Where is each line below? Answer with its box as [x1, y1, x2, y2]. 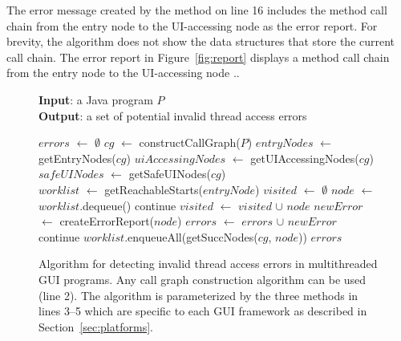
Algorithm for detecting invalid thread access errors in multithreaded [38, 255, 378, 272]
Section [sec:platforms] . [38, 318, 153, 335]
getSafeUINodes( [128, 165, 211, 182]
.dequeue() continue [79, 197, 176, 213]
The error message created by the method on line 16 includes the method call [6, 2, 387, 18]
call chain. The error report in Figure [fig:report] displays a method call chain [6, 48, 390, 65]
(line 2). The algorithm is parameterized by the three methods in [38, 286, 358, 303]
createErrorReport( [59, 213, 155, 229]
